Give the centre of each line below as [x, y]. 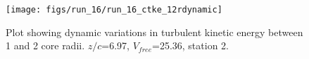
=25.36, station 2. [190, 45]
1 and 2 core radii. [45, 45]
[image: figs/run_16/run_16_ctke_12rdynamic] [114, 10]
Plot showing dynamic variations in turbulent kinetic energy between [154, 32]
